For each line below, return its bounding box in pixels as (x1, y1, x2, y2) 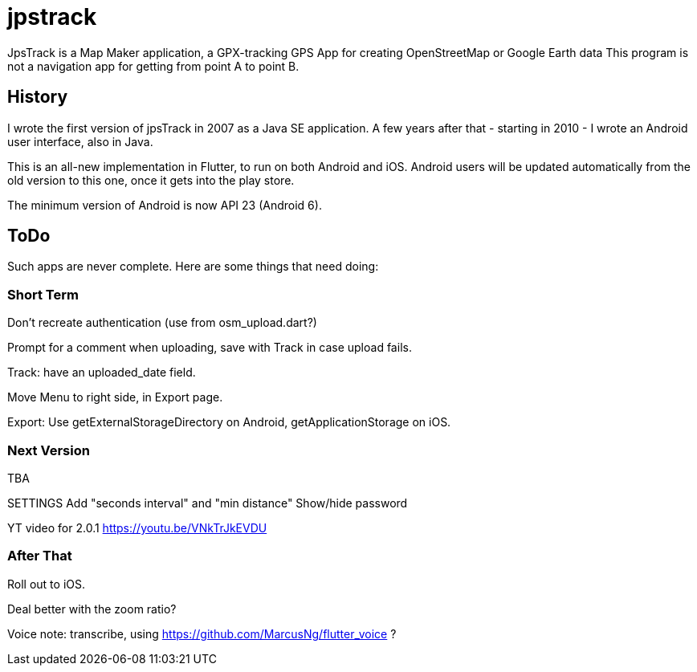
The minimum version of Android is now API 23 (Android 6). (7, 198, 322, 212)
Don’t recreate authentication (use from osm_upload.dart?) (7, 316, 317, 330)
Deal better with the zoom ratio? (7, 601, 177, 616)
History (7, 87, 68, 108)
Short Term (7, 286, 79, 303)
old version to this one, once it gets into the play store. (7, 173, 295, 187)
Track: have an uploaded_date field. (7, 365, 196, 380)
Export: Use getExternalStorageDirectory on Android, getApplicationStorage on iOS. (7, 415, 451, 430)
